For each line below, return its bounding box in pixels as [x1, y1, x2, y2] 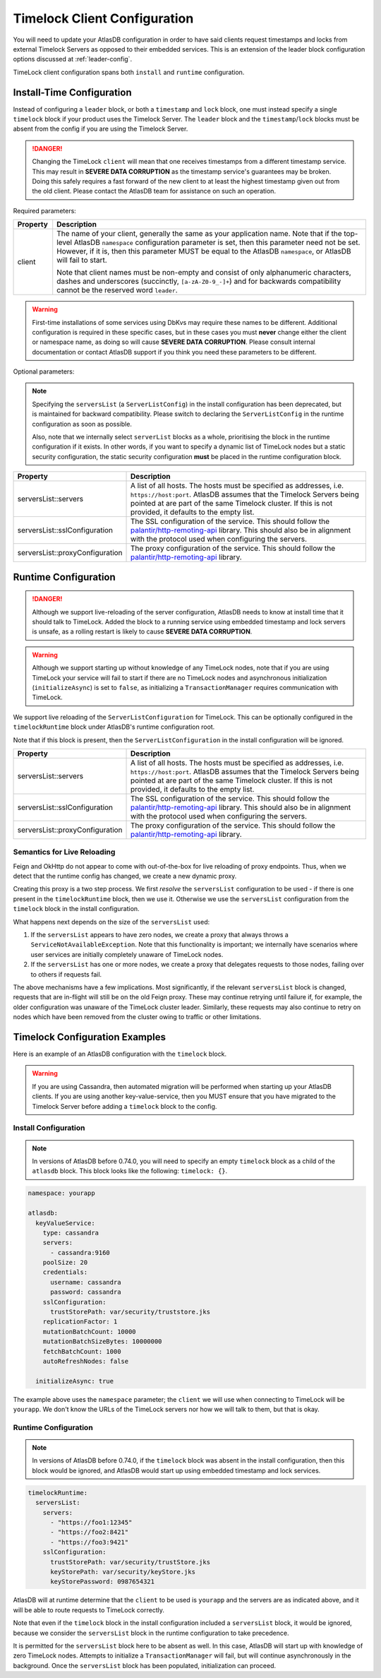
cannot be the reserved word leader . [56, 285, 178, 295]
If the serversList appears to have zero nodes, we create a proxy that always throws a [30, 931, 289, 939]
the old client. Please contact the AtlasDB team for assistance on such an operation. [32, 187, 277, 196]
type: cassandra [42, 1229, 99, 1237]
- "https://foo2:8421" [50, 1528, 129, 1536]
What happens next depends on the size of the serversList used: [13, 917, 210, 926]
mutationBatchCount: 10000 [42, 1328, 137, 1335]
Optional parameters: [13, 367, 75, 376]
